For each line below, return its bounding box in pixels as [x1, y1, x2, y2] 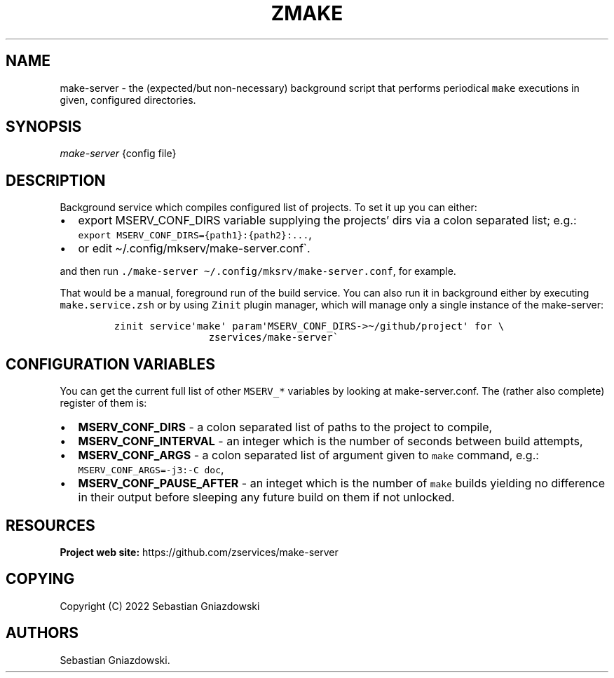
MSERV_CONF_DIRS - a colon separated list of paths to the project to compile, [78, 420, 493, 435]
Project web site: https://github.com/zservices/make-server [60, 545, 339, 558]
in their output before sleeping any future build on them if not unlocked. [78, 490, 455, 505]
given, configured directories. [60, 93, 196, 106]
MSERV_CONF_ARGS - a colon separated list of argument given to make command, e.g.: [78, 448, 539, 463]
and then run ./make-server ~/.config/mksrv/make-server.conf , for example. [60, 265, 456, 278]
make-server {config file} [60, 147, 177, 160]
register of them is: [60, 397, 147, 409]
